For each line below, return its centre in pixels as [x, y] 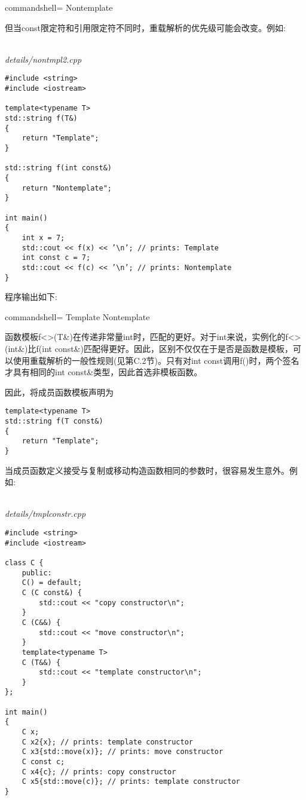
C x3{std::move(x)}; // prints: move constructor [123, 752]
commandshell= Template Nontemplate [77, 316]
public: [37, 573]
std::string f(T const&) [54, 421]
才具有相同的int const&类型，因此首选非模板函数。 [104, 372]
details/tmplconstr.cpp [45, 514]
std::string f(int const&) [58, 168]
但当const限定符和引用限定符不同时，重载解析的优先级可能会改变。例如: [145, 27]
